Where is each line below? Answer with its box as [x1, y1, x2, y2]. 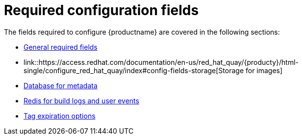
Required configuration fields [4, 2, 199, 19]
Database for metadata [24, 81, 98, 90]
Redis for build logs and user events [24, 96, 139, 105]
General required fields [24, 42, 98, 51]
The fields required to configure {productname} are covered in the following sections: [4, 27, 280, 36]
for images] [245, 66, 283, 75]
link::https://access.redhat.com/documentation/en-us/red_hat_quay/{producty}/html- [24, 58, 299, 66]
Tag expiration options [24, 111, 96, 120]
